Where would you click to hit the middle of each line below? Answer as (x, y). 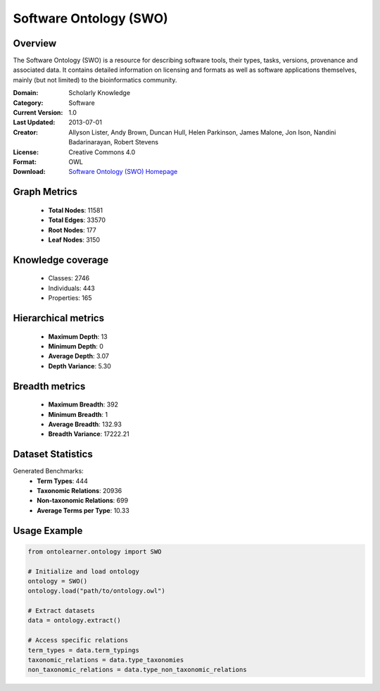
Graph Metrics (45, 192)
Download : (29, 172)
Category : (28, 103)
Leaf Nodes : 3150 (74, 239)
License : (26, 152)
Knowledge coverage (61, 260)
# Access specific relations (78, 640)
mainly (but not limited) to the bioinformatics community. (95, 80)
